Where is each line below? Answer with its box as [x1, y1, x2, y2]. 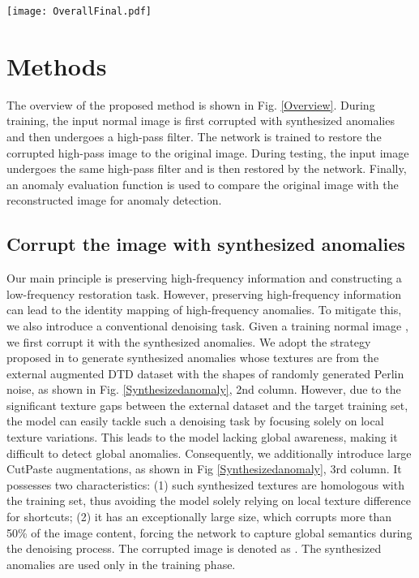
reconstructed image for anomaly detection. [6, 192, 222, 209]
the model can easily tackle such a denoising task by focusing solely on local [6, 412, 384, 429]
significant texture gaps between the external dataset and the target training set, [6, 396, 408, 413]
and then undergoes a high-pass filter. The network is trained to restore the [6, 127, 382, 144]
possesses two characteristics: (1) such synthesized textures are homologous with [6, 476, 404, 493]
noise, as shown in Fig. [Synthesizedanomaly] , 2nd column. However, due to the [6, 381, 401, 398]
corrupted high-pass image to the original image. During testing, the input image [6, 144, 409, 161]
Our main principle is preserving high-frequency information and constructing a [6, 270, 402, 287]
